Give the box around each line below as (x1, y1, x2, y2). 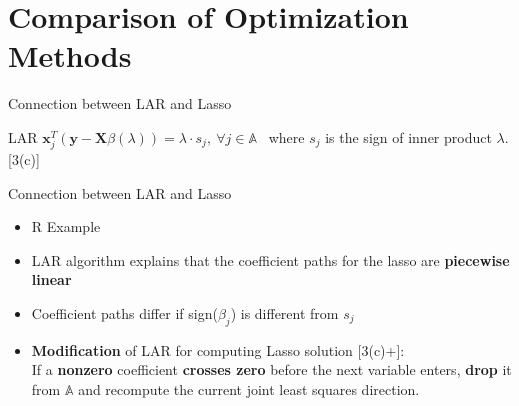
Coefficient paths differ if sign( (31, 303, 218, 324)
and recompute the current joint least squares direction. (78, 379, 420, 400)
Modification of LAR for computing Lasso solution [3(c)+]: (31, 339, 405, 360)
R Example (31, 216, 101, 237)
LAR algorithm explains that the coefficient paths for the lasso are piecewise (31, 249, 510, 270)
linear (31, 269, 72, 290)
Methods (8, 35, 132, 76)
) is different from (230, 303, 339, 324)
